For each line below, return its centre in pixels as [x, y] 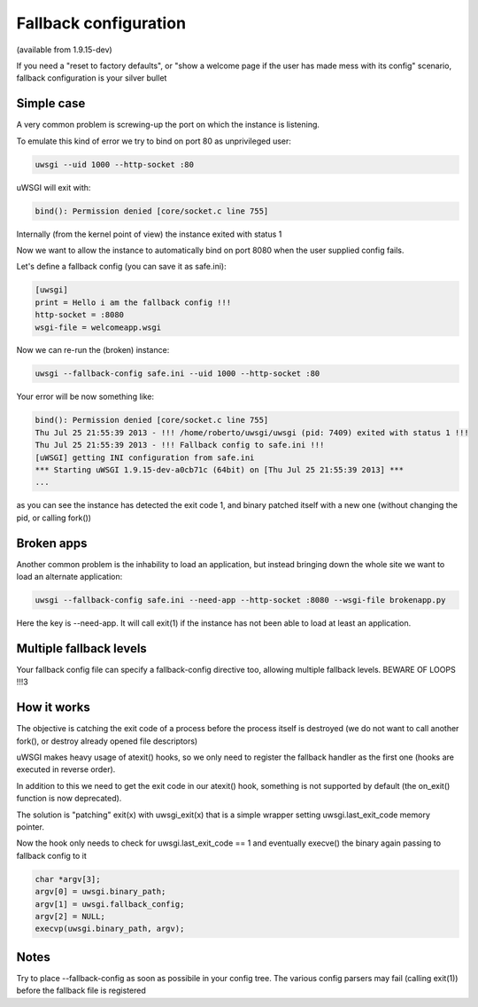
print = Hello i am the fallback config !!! [133, 302]
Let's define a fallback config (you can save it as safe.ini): [121, 267]
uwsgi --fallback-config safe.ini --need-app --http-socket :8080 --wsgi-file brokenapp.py [240, 600]
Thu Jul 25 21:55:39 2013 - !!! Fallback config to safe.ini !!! [180, 445]
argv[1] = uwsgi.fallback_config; [110, 904]
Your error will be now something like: [85, 397]
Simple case [51, 103]
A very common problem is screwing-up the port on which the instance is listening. [168, 125]
